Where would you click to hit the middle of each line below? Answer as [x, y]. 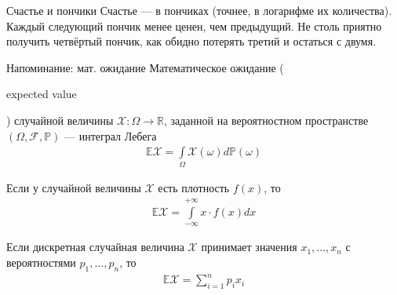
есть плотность [194, 187]
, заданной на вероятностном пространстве [266, 120]
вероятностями [41, 262]
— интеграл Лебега [111, 135]
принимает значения [249, 247]
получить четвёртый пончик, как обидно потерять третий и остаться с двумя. [191, 41]
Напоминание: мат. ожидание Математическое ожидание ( [145, 67]
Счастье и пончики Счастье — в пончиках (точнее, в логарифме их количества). [199, 10]
